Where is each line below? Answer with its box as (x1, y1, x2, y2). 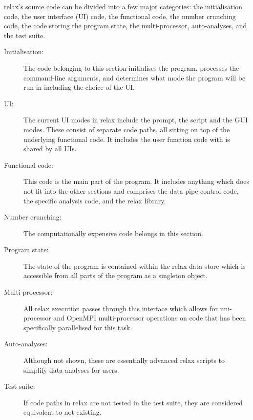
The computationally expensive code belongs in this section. (23, 228, 203, 238)
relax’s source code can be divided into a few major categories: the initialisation (4, 1, 243, 11)
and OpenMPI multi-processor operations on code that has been (53, 313, 246, 323)
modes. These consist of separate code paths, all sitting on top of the (23, 124, 230, 134)
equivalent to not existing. (23, 407, 102, 417)
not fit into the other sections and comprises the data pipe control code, (23, 185, 239, 196)
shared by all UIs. (23, 143, 77, 154)
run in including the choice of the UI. (23, 82, 135, 92)
